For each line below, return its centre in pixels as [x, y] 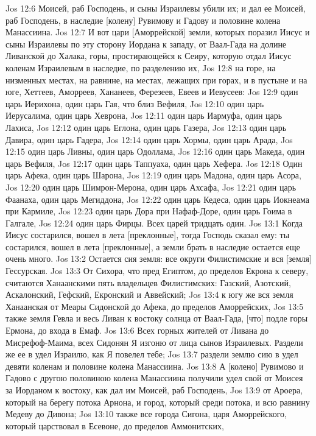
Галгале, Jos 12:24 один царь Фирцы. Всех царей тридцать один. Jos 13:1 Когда [154, 223]
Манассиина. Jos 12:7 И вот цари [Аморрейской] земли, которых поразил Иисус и [158, 32]
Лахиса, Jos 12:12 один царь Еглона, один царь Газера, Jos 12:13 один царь [146, 127]
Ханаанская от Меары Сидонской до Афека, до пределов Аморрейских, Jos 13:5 [155, 306]
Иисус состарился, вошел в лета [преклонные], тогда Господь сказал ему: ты [148, 235]
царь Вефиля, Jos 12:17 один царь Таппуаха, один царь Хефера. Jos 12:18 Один [154, 163]
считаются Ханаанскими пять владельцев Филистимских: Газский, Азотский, [148, 282]
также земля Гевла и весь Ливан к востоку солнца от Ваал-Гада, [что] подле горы [157, 318]
